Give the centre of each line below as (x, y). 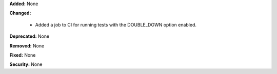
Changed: (20, 13)
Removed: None (27, 45)
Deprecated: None (29, 36)
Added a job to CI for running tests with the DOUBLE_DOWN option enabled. (116, 24)
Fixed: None (23, 55)
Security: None (26, 64)
